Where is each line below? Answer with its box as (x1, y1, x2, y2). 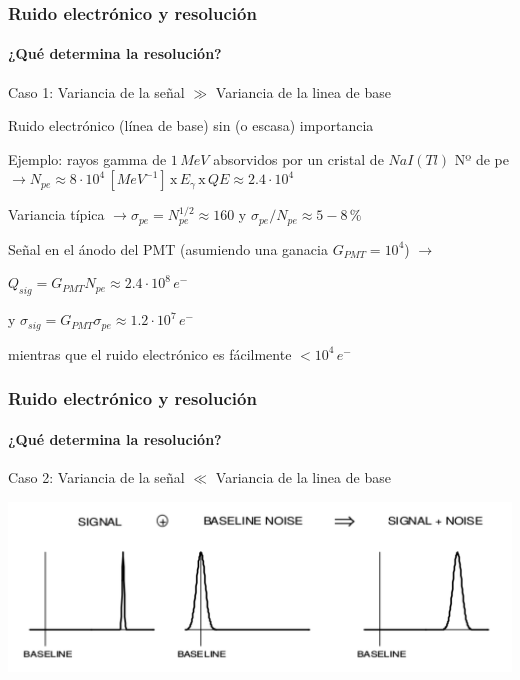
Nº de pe (454, 148, 509, 169)
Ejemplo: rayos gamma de (8, 148, 167, 169)
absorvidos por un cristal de (213, 148, 384, 169)
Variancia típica (8, 204, 105, 225)
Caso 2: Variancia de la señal (8, 466, 185, 487)
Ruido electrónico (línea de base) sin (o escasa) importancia (8, 115, 374, 136)
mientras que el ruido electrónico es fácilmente (8, 343, 292, 364)
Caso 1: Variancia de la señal (8, 81, 185, 102)
